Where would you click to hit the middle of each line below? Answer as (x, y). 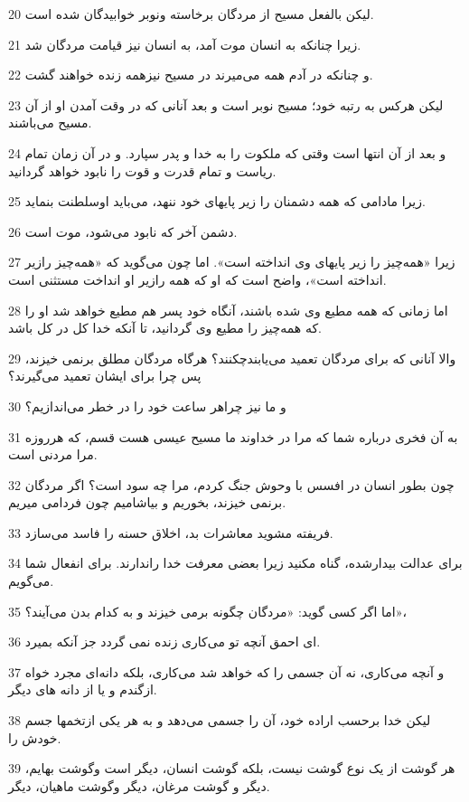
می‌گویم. (31, 581)
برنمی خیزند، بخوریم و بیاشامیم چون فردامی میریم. (147, 502)
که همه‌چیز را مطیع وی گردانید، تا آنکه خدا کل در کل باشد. (165, 328)
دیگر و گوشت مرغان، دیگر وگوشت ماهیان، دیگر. (139, 785)
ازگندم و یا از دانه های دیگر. (83, 689)
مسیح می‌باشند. (50, 123)
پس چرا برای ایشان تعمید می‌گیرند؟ (105, 376)
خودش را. (35, 737)
